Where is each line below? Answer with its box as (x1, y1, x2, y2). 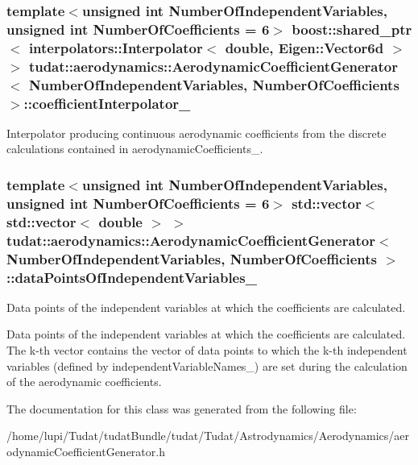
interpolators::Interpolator (28, 37, 203, 57)
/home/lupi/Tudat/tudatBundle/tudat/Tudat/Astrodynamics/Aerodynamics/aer (6, 427, 409, 444)
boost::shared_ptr (292, 19, 412, 39)
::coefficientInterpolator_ (23, 93, 191, 113)
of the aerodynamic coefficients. (6, 373, 162, 390)
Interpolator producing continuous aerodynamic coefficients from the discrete (6, 124, 387, 141)
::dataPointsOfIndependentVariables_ (6, 267, 257, 287)
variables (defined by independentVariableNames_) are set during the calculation (6, 357, 408, 374)
